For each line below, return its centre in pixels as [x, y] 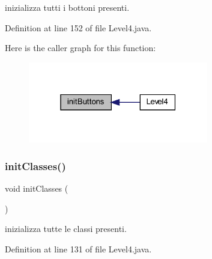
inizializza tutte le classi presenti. [66, 229]
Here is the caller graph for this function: [80, 48]
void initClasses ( [37, 188]
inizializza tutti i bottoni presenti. [67, 7]
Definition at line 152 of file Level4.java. [78, 27]
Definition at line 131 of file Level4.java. [78, 249]
